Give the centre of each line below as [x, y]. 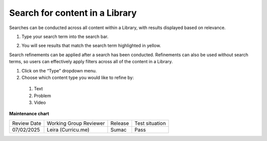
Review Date [27, 123]
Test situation [150, 123]
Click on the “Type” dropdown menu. [59, 70]
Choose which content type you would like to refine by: [78, 77]
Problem [43, 96]
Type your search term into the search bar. [65, 36]
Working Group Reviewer [76, 123]
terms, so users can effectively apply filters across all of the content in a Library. [91, 62]
